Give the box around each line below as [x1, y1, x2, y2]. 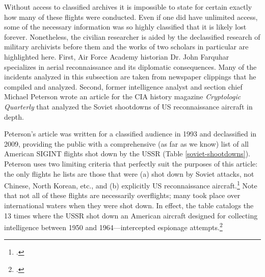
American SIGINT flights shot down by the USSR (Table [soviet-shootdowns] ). [4, 148, 250, 159]
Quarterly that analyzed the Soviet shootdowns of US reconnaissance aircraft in [4, 101, 253, 112]
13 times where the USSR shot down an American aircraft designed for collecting [4, 210, 258, 220]
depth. [4, 111, 24, 122]
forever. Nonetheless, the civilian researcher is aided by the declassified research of [4, 31, 260, 42]
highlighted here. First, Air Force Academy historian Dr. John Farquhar [4, 51, 229, 62]
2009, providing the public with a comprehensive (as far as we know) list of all [4, 138, 249, 149]
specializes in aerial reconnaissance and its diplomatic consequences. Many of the [4, 61, 257, 72]
